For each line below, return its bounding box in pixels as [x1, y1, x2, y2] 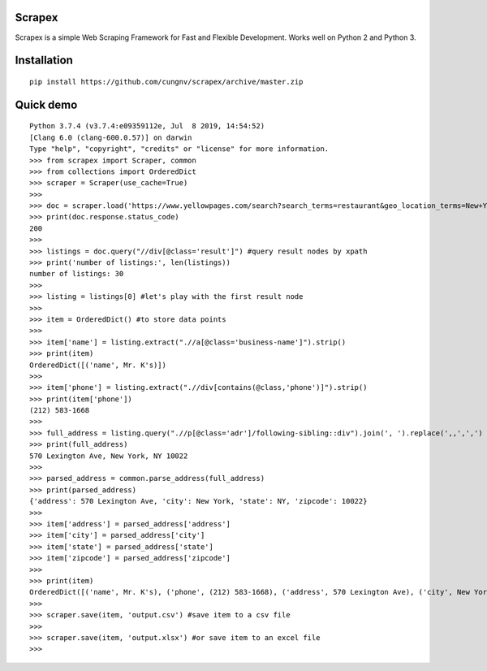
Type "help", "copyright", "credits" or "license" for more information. [29, 145, 330, 154]
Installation [15, 54, 73, 67]
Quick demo [15, 97, 78, 111]
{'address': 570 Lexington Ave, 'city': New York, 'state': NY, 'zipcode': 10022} [29, 496, 368, 506]
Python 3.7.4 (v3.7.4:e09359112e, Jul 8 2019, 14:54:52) [29, 122, 265, 131]
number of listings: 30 [29, 269, 124, 279]
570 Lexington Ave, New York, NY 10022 [29, 451, 188, 461]
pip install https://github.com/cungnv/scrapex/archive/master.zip [29, 77, 304, 86]
